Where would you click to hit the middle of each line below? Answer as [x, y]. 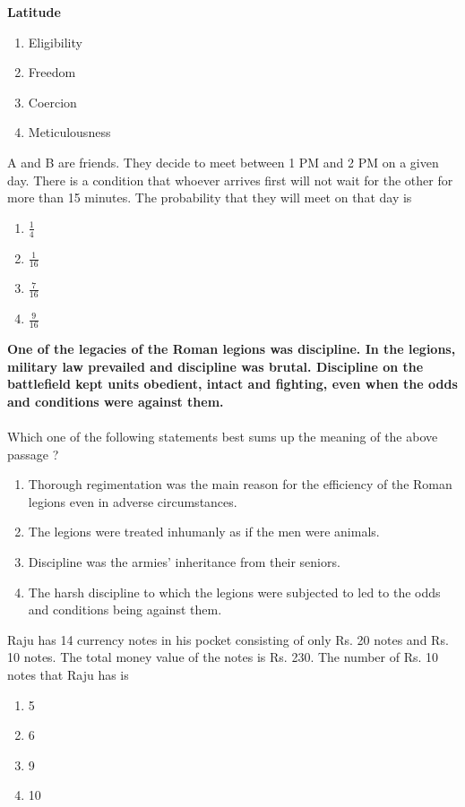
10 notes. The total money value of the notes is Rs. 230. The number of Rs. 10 [223, 657]
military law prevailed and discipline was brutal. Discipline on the [215, 366]
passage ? [33, 454]
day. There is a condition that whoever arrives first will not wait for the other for [230, 180]
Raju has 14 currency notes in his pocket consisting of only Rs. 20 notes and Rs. [228, 639]
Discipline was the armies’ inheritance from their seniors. [184, 562]
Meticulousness [69, 132]
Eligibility [55, 42]
